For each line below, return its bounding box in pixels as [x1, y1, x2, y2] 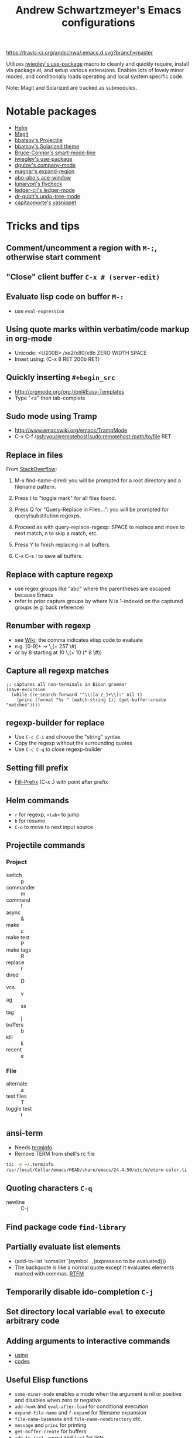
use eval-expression [14, 307, 64, 314]
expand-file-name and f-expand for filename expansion [14, 1409, 146, 1416]
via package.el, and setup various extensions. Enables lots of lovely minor [6, 67, 184, 74]
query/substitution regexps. [14, 512, 81, 519]
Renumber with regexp [6, 621, 91, 631]
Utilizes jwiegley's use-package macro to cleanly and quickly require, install [6, 60, 189, 67]
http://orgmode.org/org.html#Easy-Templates [14, 388, 125, 395]
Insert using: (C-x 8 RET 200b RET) [14, 356, 100, 363]
